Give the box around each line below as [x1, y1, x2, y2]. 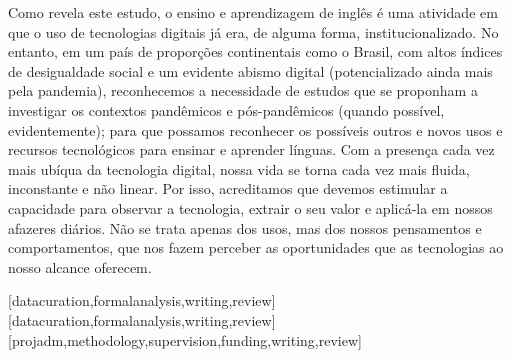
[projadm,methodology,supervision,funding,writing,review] [8, 329, 362, 350]
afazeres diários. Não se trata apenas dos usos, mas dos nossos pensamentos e [8, 217, 482, 238]
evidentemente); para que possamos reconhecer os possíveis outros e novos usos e [8, 119, 503, 140]
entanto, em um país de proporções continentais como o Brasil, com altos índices [8, 41, 503, 62]
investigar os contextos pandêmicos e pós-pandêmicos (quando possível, [8, 99, 445, 120]
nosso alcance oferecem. [8, 256, 152, 277]
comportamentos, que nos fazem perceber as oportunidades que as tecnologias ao [8, 237, 504, 258]
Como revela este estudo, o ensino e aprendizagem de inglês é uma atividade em [8, 2, 498, 22]
